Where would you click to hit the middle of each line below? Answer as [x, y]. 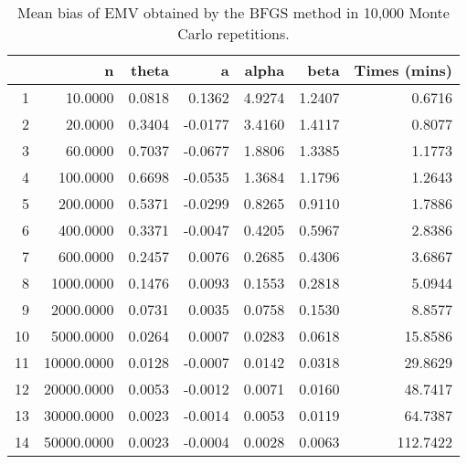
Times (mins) [403, 70]
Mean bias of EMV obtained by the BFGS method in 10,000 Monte [233, 12]
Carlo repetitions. [233, 33]
